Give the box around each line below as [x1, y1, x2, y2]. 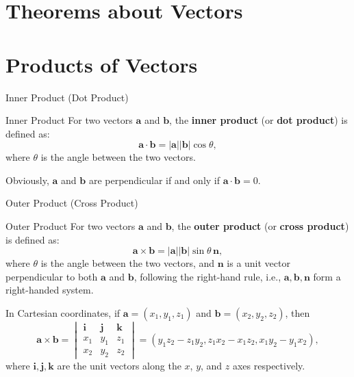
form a [313, 269, 341, 283]
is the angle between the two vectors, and [40, 256, 215, 270]
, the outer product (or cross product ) [171, 219, 349, 233]
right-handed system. [5, 283, 94, 297]
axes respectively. [232, 358, 305, 372]
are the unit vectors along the [57, 358, 181, 372]
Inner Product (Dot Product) [5, 90, 129, 104]
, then [285, 306, 310, 320]
